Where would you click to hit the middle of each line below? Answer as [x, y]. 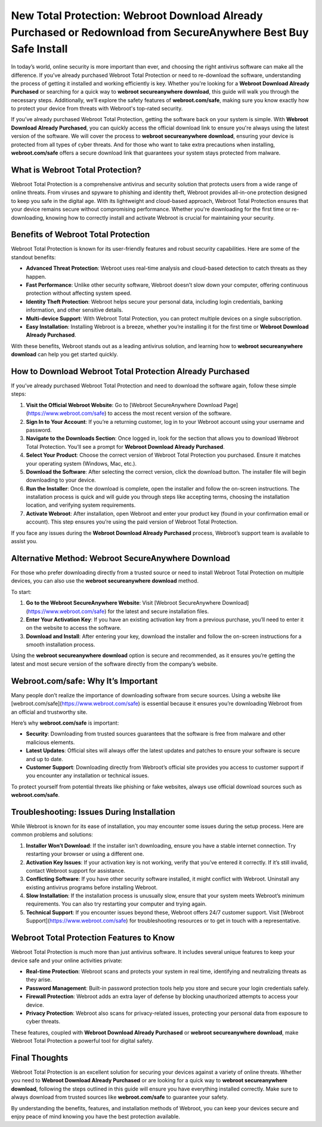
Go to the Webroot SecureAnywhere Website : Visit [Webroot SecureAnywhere [123, 603]
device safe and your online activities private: [67, 960]
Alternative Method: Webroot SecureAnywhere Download [121, 558]
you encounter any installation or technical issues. [87, 775]
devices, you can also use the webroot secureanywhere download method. [105, 581]
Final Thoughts [40, 1057]
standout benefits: [33, 257]
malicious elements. [50, 742]
